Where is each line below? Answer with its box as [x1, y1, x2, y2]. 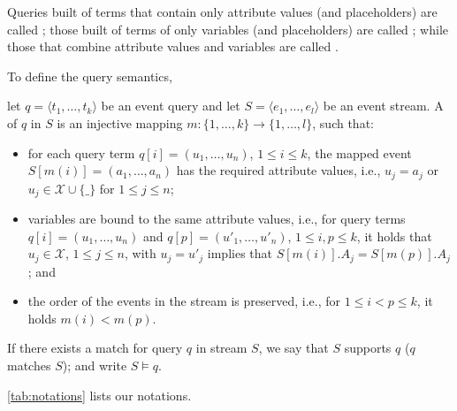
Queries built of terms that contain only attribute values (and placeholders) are [7, 3, 438, 20]
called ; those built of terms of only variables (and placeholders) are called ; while [7, 19, 449, 38]
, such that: [312, 113, 374, 132]
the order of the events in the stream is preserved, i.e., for [27, 292, 341, 310]
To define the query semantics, [7, 66, 172, 85]
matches [7, 356, 51, 375]
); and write [62, 356, 127, 375]
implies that [207, 244, 272, 263]
